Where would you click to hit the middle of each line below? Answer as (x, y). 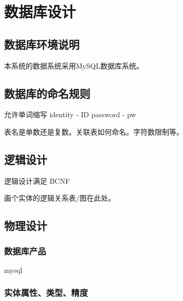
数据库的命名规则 (47, 93)
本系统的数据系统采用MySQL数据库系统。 (74, 65)
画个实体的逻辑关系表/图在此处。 (60, 198)
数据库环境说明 (42, 44)
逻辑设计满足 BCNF (37, 180)
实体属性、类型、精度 (46, 293)
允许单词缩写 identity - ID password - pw (70, 114)
